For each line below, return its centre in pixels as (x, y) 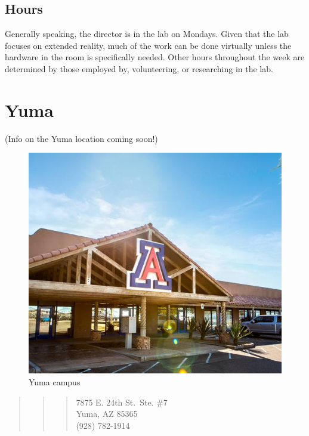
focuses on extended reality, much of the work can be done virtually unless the (148, 45)
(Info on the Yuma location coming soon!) (81, 138)
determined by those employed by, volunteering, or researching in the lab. (139, 68)
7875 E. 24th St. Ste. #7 (122, 402)
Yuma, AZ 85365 (107, 414)
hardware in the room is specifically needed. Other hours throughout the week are (155, 57)
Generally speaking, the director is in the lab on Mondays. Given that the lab (147, 34)
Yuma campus (55, 381)
